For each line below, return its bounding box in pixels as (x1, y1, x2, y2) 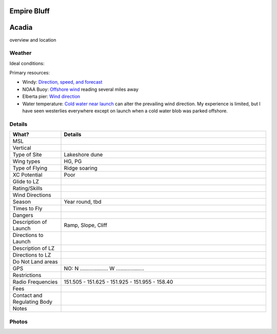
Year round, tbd (64, 198, 102, 205)
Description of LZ (12, 245, 55, 252)
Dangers (12, 212, 33, 219)
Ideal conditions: (9, 60, 45, 66)
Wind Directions (12, 191, 51, 199)
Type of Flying (12, 165, 48, 172)
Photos (9, 318, 28, 325)
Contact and (12, 292, 43, 299)
